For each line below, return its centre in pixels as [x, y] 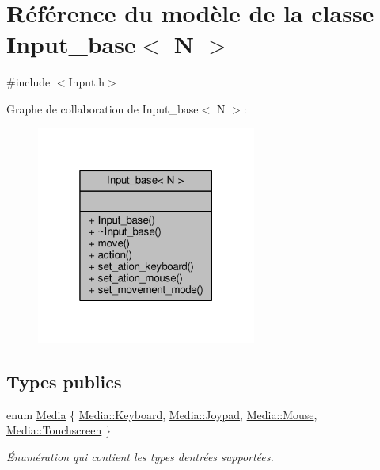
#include [28, 82]
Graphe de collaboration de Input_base [103, 108]
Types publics [64, 381]
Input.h [87, 82]
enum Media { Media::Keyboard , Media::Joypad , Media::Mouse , [162, 414]
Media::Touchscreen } [59, 430]
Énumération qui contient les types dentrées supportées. [140, 456]
